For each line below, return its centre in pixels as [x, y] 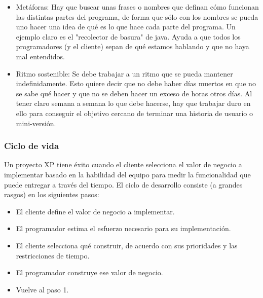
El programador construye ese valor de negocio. [89, 272]
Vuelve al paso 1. [42, 289]
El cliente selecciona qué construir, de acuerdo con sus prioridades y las [127, 245]
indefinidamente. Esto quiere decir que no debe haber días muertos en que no [136, 83]
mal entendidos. [40, 56]
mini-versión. [36, 123]
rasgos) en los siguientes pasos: [52, 194]
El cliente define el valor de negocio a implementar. [95, 211]
